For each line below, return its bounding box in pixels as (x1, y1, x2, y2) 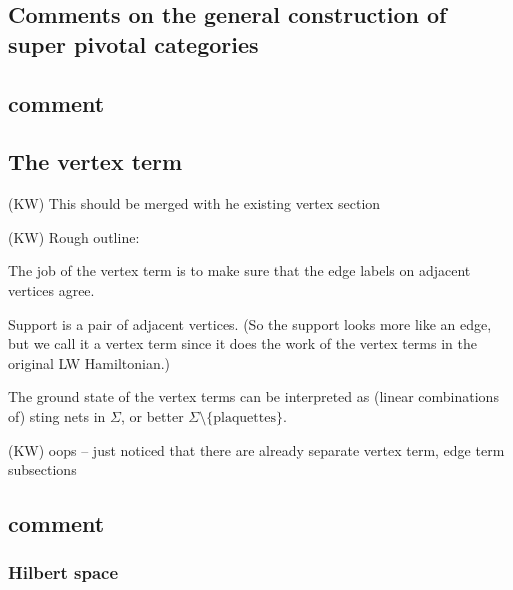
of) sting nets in (8, 405, 106, 426)
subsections (8, 459, 77, 480)
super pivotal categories (8, 28, 259, 59)
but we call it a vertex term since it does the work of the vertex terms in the (8, 333, 477, 354)
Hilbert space (8, 560, 119, 585)
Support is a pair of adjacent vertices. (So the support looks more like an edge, (8, 313, 492, 334)
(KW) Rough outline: (8, 226, 140, 247)
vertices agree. (8, 279, 95, 300)
